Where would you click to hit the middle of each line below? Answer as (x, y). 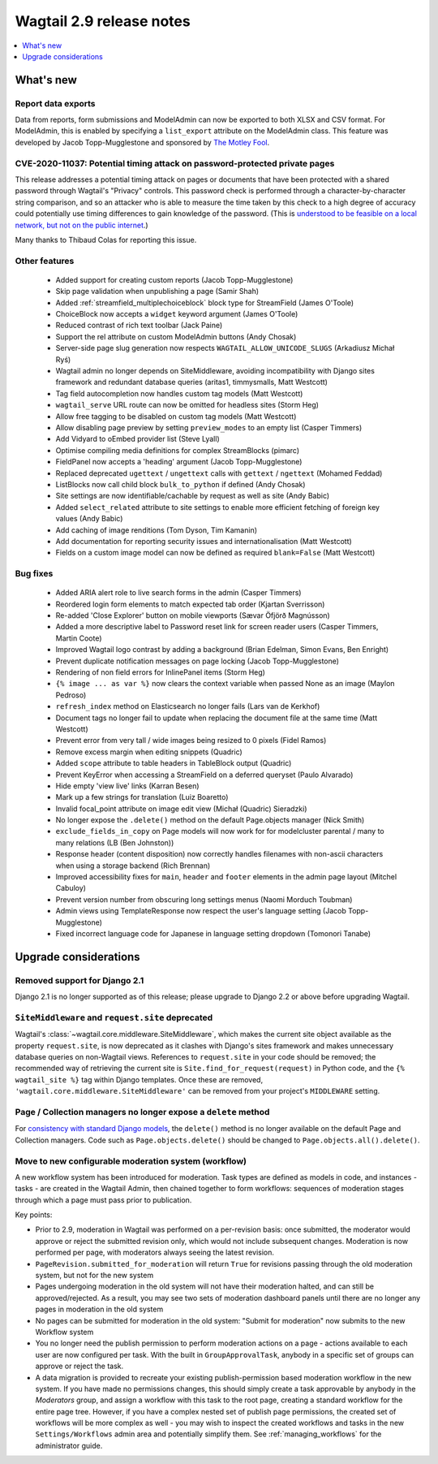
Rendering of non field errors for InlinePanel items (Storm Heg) (160, 672)
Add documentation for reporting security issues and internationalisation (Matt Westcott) (204, 541)
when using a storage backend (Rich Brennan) (133, 866)
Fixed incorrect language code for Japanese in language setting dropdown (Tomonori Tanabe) (213, 933)
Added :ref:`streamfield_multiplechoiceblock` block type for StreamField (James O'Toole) (205, 302)
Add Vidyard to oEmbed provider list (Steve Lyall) (137, 439)
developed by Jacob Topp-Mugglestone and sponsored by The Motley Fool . (142, 142)
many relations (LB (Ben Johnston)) (115, 842)
